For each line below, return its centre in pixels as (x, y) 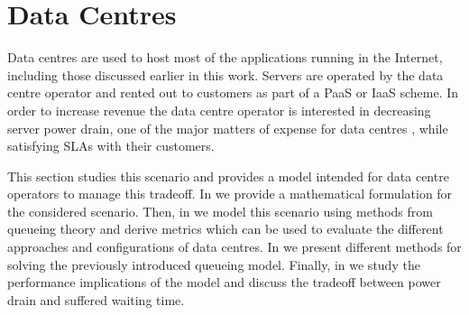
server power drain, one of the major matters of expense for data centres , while (228, 128)
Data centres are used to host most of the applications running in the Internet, (225, 57)
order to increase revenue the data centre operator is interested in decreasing (219, 110)
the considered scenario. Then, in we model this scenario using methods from (220, 211)
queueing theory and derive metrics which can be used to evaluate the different (225, 229)
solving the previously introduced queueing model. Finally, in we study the (214, 264)
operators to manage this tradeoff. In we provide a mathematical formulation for (230, 194)
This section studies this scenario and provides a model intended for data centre (228, 176)
